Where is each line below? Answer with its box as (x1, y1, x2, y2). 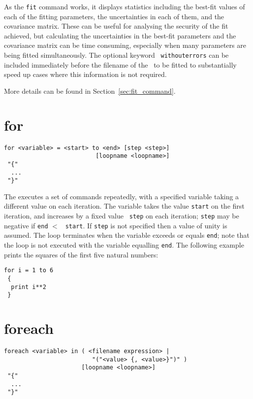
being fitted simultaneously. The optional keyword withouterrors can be (4, 50, 229, 60)
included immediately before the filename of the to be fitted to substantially (4, 59, 237, 70)
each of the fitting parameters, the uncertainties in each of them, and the (4, 11, 224, 21)
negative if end (4, 220, 48, 230)
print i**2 (11, 283, 46, 290)
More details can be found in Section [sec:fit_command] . (4, 85, 176, 96)
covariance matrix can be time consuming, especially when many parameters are (4, 40, 246, 50)
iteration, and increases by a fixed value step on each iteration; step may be (4, 211, 239, 221)
